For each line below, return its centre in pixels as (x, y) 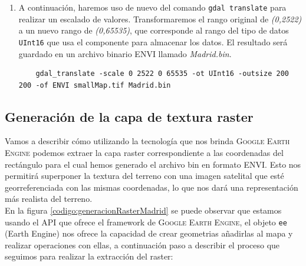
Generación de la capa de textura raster (129, 116)
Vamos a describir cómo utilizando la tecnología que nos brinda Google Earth (147, 141)
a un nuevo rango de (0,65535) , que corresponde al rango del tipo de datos (154, 30)
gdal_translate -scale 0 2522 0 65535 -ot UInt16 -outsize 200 (162, 74)
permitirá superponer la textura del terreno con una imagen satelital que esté (144, 176)
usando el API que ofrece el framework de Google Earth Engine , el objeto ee (146, 222)
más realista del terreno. (49, 199)
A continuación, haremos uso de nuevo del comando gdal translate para (152, 7)
